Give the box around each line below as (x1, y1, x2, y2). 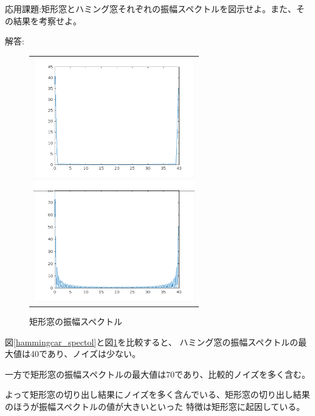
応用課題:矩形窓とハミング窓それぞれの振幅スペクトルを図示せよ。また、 (5, 2, 296, 15)
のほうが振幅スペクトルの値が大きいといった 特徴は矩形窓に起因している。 (5, 400, 305, 413)
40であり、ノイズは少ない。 (30, 347, 140, 360)
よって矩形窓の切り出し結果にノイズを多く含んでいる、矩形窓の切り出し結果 (5, 388, 310, 401)
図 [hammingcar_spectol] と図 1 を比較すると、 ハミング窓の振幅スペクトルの (5, 335, 299, 348)
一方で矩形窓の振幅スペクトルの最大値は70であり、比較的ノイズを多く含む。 (5, 367, 310, 380)
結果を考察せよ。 (13, 14, 81, 27)
